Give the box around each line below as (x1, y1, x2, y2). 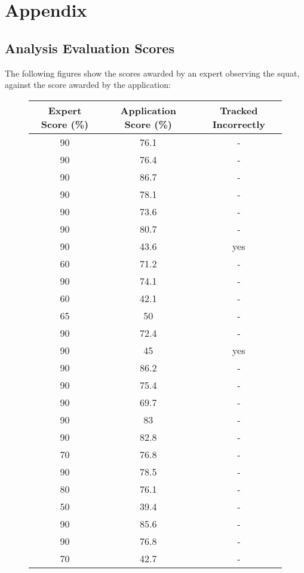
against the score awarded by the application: (5, 78, 171, 91)
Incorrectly (212, 117, 265, 131)
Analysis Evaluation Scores (5, 38, 174, 57)
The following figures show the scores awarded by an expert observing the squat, (5, 66, 300, 79)
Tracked (220, 103, 258, 117)
